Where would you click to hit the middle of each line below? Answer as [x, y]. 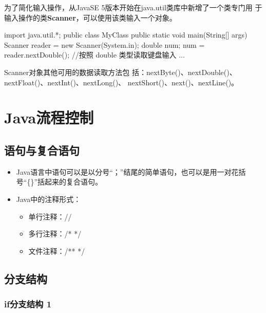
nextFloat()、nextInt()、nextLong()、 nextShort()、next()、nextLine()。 [121, 82]
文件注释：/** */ [57, 251]
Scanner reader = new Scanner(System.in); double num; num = [104, 44]
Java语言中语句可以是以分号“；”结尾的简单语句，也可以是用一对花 [127, 171]
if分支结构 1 [28, 304]
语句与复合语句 [42, 150]
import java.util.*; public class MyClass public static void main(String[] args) [126, 35]
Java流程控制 [49, 117]
